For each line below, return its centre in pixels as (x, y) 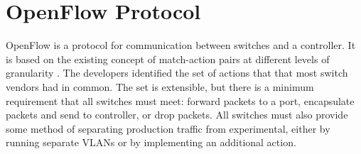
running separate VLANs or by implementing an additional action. (151, 142)
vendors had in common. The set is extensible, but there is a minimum (160, 86)
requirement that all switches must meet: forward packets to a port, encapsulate (180, 100)
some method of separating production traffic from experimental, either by (168, 128)
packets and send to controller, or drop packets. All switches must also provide (177, 115)
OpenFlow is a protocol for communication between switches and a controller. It (181, 45)
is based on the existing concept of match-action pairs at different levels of (168, 59)
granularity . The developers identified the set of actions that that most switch (177, 73)
